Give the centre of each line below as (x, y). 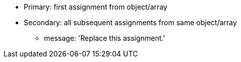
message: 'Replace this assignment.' (105, 38)
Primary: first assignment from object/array (96, 7)
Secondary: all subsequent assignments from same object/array (130, 22)
